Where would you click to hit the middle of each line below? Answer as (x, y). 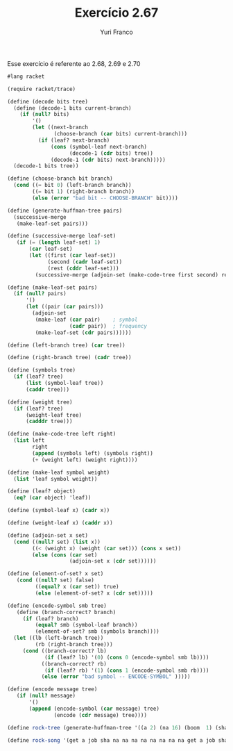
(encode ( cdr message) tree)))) (101, 715)
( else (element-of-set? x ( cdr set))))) (94, 593)
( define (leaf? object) (42, 491)
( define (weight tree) (40, 402)
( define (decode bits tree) (48, 101)
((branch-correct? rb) (74, 664)
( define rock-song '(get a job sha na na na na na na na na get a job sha (118, 740)
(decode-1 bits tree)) (46, 166)
